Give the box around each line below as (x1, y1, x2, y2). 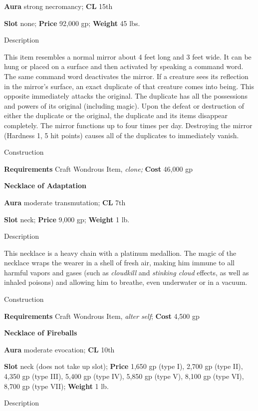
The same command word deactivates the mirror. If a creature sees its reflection (4, 71, 249, 81)
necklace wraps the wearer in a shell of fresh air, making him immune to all (4, 257, 235, 268)
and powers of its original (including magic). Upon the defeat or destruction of (4, 100, 245, 111)
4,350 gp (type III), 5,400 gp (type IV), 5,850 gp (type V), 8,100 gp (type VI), (4, 371, 244, 381)
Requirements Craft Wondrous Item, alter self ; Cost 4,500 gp (4, 310, 200, 321)
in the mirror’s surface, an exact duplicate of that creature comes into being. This (4, 81, 255, 91)
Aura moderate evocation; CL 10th (4, 344, 115, 354)
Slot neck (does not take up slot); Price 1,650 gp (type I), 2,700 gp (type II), (4, 361, 243, 371)
